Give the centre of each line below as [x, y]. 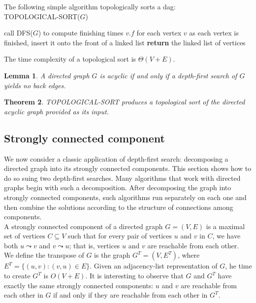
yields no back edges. [35, 85]
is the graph [112, 255]
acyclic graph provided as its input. [56, 111]
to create [17, 276]
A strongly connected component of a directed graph [83, 226]
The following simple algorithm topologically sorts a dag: [90, 6]
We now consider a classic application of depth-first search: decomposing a [116, 158]
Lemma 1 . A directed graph [47, 75]
